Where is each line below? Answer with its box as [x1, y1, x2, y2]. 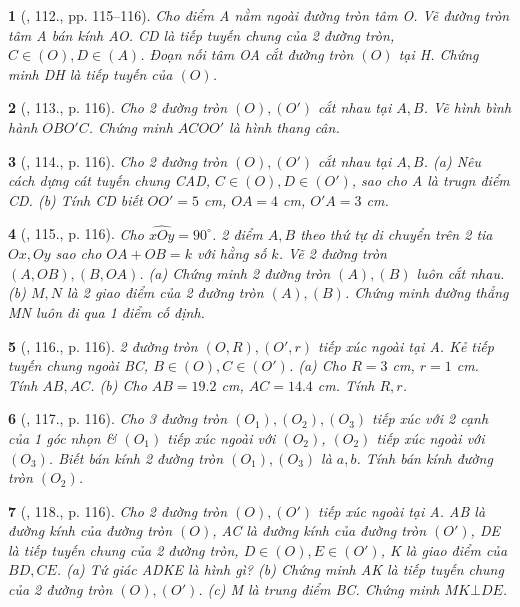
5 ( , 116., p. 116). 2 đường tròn [8, 335, 198, 356]
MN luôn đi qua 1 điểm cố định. [8, 301, 205, 322]
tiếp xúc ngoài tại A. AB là [317, 500, 486, 521]
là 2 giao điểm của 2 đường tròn [66, 282, 264, 303]
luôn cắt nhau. [416, 262, 505, 283]
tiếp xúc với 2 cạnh [372, 408, 489, 429]
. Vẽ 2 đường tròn [278, 243, 387, 264]
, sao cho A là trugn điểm [351, 170, 510, 191]
